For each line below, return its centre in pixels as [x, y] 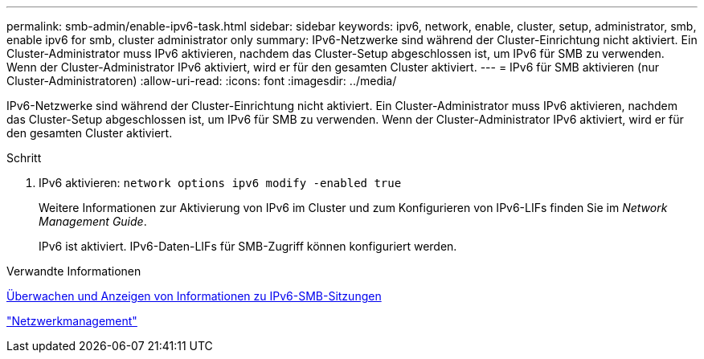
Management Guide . [93, 221]
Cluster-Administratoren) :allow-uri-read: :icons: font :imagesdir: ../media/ [202, 81]
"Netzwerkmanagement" [72, 321]
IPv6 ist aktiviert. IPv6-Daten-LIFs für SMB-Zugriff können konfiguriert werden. [248, 246]
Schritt [24, 158]
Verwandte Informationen [74, 271]
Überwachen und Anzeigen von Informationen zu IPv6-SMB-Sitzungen [194, 296]
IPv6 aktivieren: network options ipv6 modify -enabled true [220, 183]
